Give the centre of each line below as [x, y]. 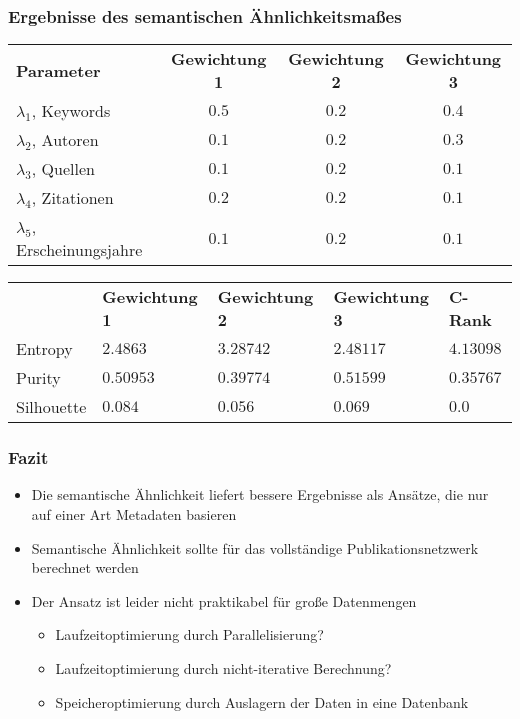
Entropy [44, 349]
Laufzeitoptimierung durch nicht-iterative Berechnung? [223, 668]
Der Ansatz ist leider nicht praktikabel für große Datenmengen [224, 600]
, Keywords [71, 111]
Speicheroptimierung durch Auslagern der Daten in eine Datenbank [262, 701]
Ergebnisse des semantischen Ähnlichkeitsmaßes [205, 15]
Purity [38, 378]
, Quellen [63, 169]
